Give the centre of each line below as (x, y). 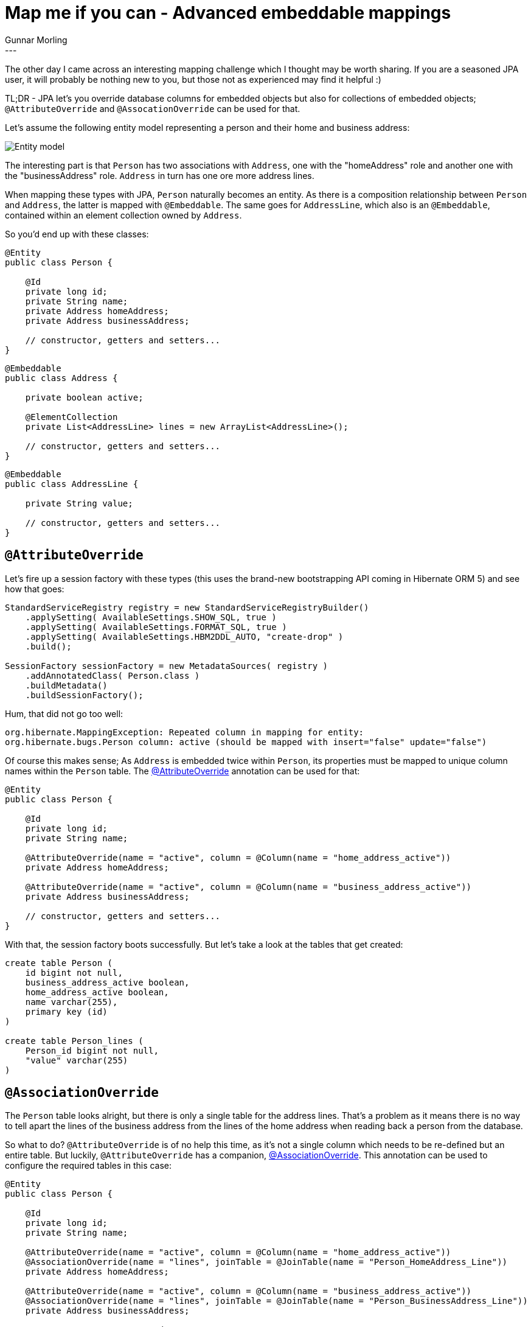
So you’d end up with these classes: (77, 234)
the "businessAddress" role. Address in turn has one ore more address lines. (160, 175)
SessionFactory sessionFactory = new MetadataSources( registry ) (167, 666)
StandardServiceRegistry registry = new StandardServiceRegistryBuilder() (187, 607)
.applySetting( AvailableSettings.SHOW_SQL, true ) (151, 617)
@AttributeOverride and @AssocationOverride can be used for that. (153, 108)
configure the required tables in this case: (88, 1166)
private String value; (79, 503)
